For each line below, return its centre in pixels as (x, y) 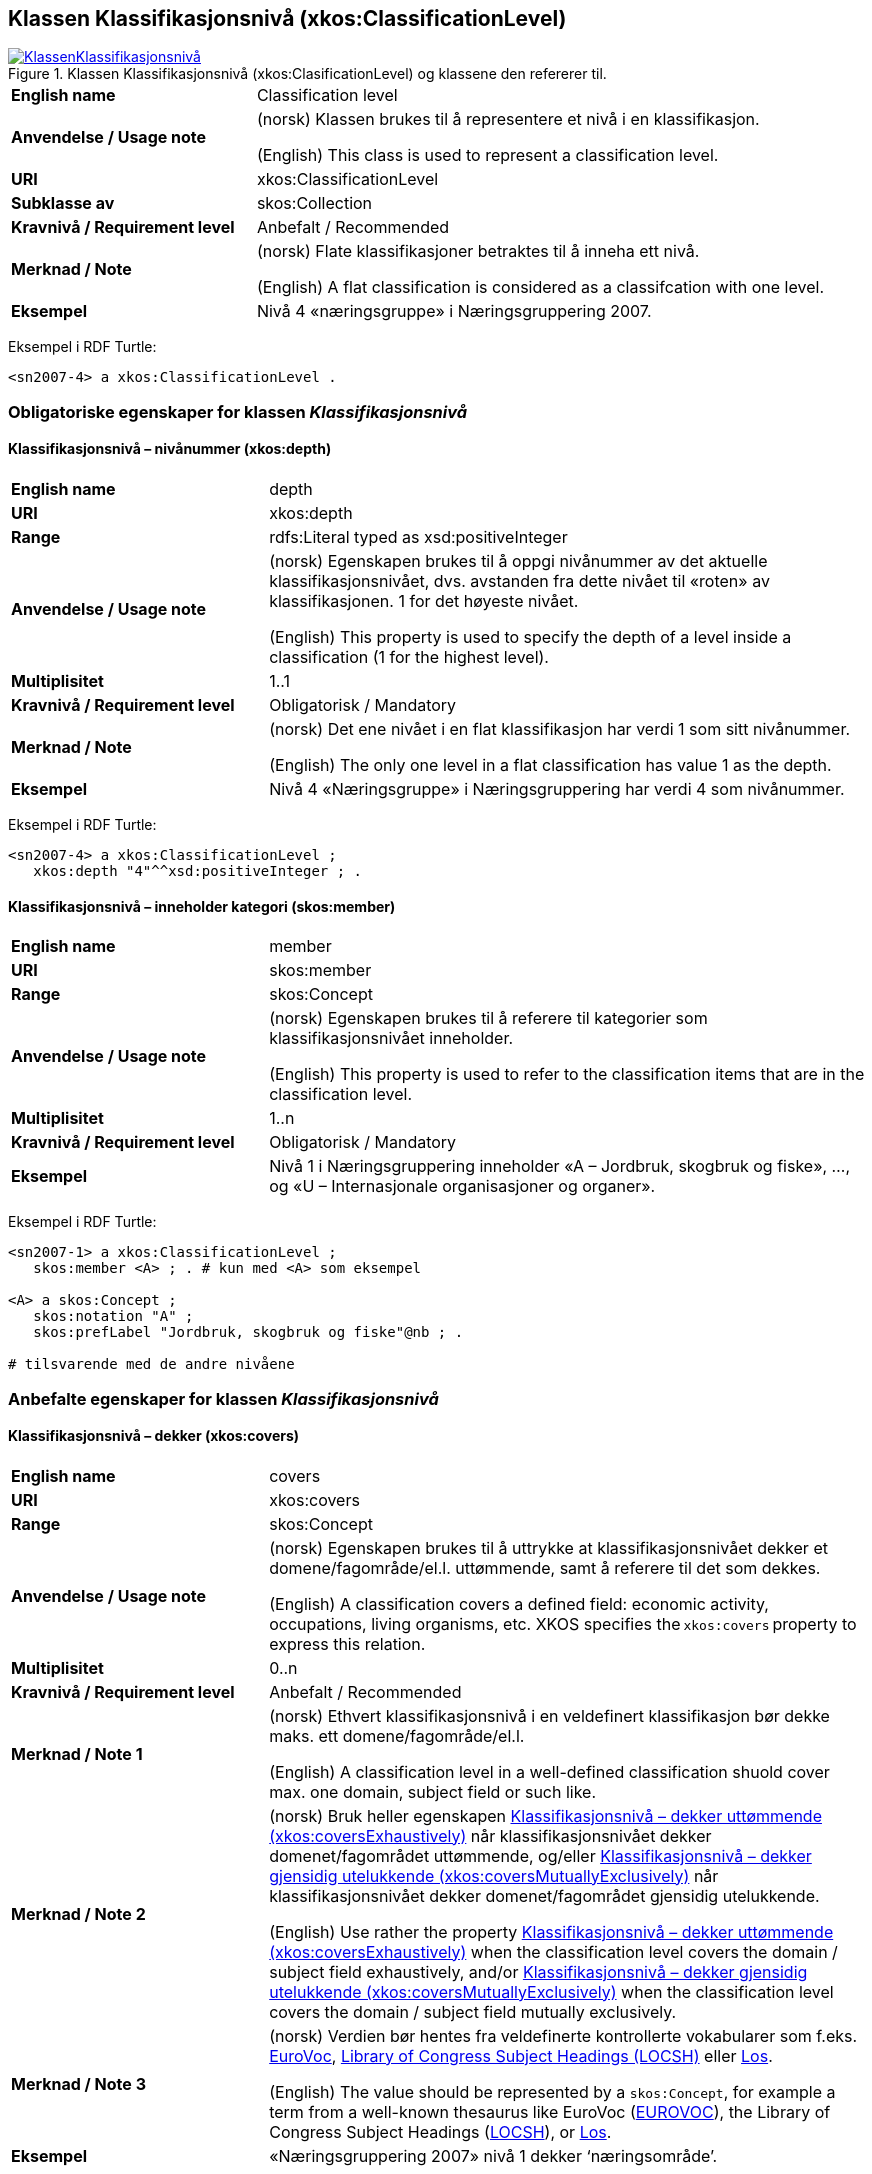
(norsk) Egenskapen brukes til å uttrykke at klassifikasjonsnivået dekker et (548, 1547)
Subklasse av (63, 203)
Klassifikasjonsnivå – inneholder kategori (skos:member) (202, 906)
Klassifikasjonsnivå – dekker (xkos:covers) (154, 1436)
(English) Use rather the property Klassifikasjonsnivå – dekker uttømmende (551, 1931)
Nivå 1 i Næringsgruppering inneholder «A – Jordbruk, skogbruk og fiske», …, (559, 1166)
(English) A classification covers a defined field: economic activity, (519, 1603)
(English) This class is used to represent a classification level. (487, 155)
